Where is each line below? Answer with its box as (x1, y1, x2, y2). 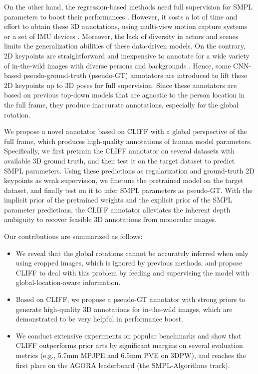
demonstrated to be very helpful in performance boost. (15, 313, 183, 324)
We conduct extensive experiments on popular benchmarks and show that (15, 330, 242, 340)
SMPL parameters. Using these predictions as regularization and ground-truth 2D (4, 165, 255, 175)
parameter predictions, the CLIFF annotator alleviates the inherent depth (4, 204, 231, 214)
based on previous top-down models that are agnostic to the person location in (4, 89, 245, 100)
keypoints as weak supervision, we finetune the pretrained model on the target (4, 175, 244, 185)
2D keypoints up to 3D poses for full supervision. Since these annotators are (4, 79, 237, 90)
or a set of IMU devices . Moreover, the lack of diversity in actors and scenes (4, 30, 239, 41)
